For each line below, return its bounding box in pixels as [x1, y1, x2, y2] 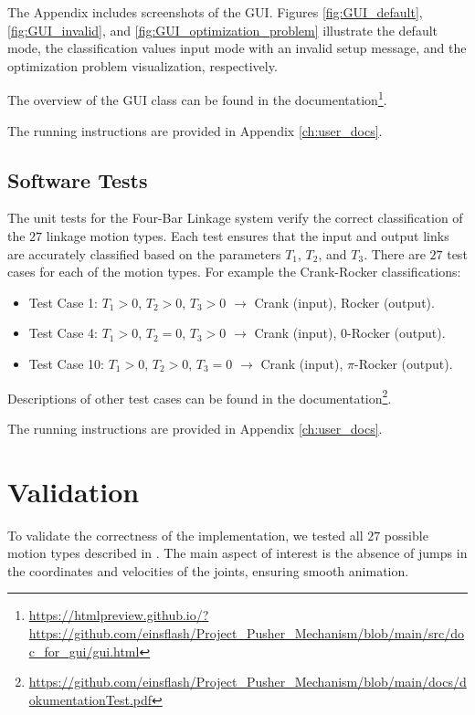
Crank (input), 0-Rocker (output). [254, 323, 446, 342]
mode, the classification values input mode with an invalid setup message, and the [7, 38, 467, 58]
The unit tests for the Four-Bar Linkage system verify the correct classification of [7, 208, 463, 227]
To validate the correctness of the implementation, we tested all [7, 525, 364, 544]
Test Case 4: [28, 323, 98, 342]
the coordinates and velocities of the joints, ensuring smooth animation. [7, 561, 409, 580]
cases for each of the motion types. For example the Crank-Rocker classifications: [7, 262, 461, 281]
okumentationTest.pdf [28, 689, 153, 709]
